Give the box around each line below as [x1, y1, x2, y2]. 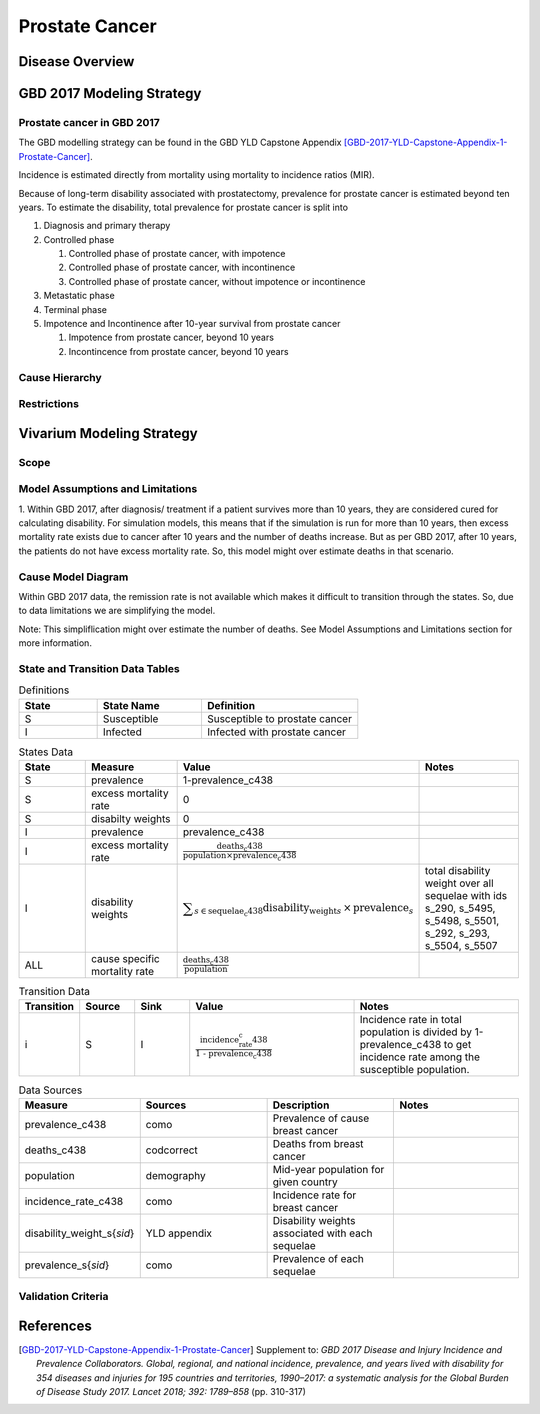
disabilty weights [90, 812, 171, 826]
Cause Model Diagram [18, 570, 129, 584]
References [18, 1317, 92, 1334]
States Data [18, 745, 74, 759]
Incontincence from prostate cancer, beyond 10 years [68, 345, 289, 357]
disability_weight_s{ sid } [24, 1226, 135, 1240]
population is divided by [359, 1025, 473, 1039]
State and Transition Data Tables [18, 661, 180, 675]
